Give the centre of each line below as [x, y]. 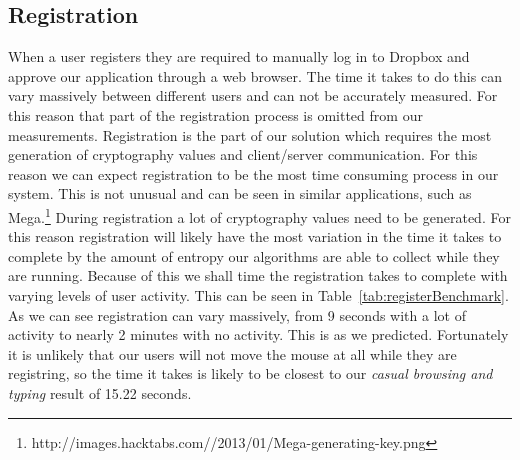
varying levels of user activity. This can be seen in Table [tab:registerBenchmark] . [258, 294]
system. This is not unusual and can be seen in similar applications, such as [240, 193]
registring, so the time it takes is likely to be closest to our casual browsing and [250, 373]
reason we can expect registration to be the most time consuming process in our [253, 173]
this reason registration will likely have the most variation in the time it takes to [255, 236]
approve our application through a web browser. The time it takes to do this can [255, 75]
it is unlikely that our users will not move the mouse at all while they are [232, 353]
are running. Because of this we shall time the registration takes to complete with [258, 275]
